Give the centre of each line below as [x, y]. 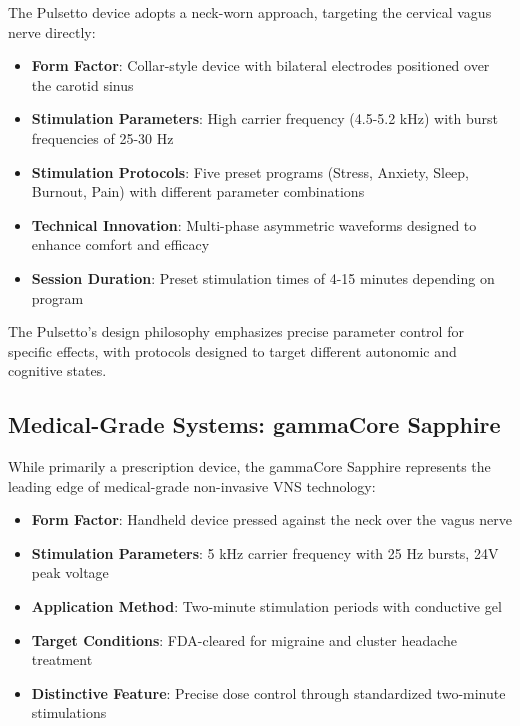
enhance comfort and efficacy [120, 244]
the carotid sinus [82, 84]
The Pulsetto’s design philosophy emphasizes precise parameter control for [236, 331]
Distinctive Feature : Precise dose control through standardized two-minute [268, 692]
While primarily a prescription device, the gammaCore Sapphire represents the [249, 466]
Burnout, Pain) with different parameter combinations [198, 191]
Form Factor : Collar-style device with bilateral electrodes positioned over [260, 65]
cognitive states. [57, 370]
